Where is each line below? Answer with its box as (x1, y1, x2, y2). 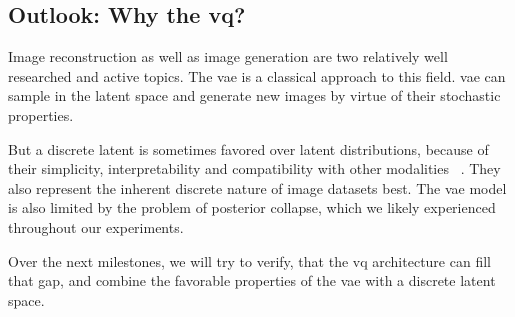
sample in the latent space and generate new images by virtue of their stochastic (8, 85, 501, 106)
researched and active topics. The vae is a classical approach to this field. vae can (8, 65, 506, 86)
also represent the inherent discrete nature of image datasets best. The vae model (8, 177, 507, 198)
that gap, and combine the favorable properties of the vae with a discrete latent (8, 270, 496, 291)
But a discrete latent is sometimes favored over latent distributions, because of (8, 138, 489, 159)
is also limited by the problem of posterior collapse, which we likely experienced (8, 197, 496, 218)
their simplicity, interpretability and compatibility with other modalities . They (8, 158, 501, 179)
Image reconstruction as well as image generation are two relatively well (8, 46, 448, 67)
